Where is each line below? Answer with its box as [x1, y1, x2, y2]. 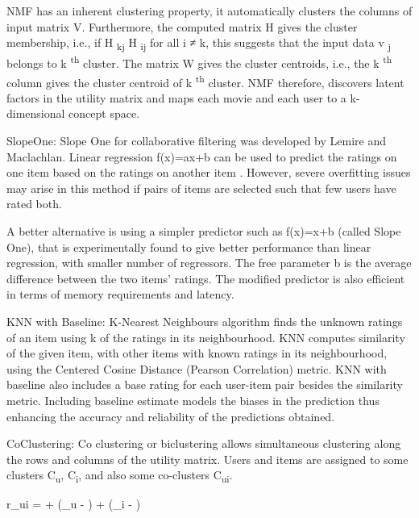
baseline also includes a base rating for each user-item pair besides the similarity [6, 376, 403, 393]
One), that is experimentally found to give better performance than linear [6, 238, 371, 255]
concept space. [68, 105, 140, 122]
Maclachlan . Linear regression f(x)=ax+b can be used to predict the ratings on [6, 148, 397, 165]
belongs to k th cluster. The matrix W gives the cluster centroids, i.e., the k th [6, 52, 392, 71]
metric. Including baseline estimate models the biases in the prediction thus [6, 391, 380, 408]
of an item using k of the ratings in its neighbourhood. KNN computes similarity [6, 328, 405, 345]
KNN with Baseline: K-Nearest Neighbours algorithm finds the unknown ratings [6, 312, 403, 329]
